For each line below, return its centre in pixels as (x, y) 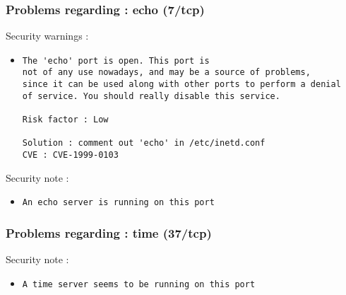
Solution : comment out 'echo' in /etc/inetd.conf (144, 143)
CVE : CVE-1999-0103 (70, 155)
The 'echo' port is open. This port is (116, 60)
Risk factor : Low (65, 120)
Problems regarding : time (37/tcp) (109, 232)
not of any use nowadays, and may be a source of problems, (166, 73)
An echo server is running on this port (118, 203)
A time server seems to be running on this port (139, 284)
